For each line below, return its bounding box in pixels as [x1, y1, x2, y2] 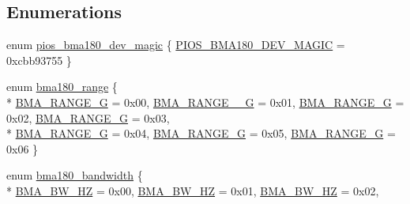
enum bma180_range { [6, 78, 118, 95]
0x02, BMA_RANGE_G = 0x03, [6, 109, 170, 126]
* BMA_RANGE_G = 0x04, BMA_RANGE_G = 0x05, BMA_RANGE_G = [6, 125, 396, 142]
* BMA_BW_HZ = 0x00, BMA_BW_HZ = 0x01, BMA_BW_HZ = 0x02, [6, 182, 379, 198]
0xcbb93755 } [6, 51, 72, 68]
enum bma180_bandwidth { [6, 167, 143, 183]
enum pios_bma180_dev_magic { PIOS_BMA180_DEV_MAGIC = [6, 36, 345, 53]
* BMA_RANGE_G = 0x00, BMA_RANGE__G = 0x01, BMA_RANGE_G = [6, 93, 404, 110]
